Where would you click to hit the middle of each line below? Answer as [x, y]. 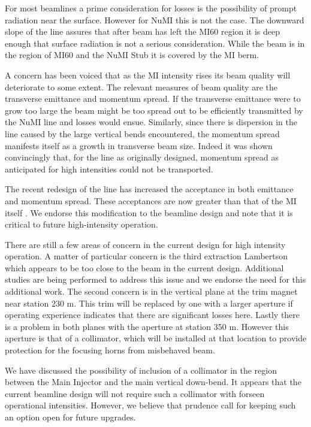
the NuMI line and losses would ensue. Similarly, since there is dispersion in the [151, 122]
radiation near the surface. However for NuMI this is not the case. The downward [155, 19]
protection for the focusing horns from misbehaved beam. [110, 350]
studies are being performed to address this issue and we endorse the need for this [155, 279]
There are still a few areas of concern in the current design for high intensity [145, 244]
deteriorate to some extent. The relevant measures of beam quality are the [141, 87]
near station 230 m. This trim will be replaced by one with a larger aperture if [149, 303]
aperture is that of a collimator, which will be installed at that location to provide [156, 338]
